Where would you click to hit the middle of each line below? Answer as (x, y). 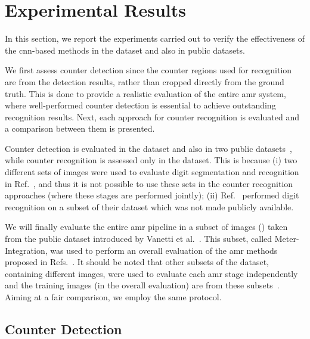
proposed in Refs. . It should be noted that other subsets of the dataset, (137, 262)
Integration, (26, 250)
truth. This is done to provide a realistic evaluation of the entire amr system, (145, 93)
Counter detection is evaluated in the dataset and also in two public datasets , (148, 148)
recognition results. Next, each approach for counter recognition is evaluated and (152, 116)
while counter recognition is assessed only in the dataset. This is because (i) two (151, 160)
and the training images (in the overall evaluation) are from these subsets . (142, 285)
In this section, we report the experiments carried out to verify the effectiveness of (155, 38)
